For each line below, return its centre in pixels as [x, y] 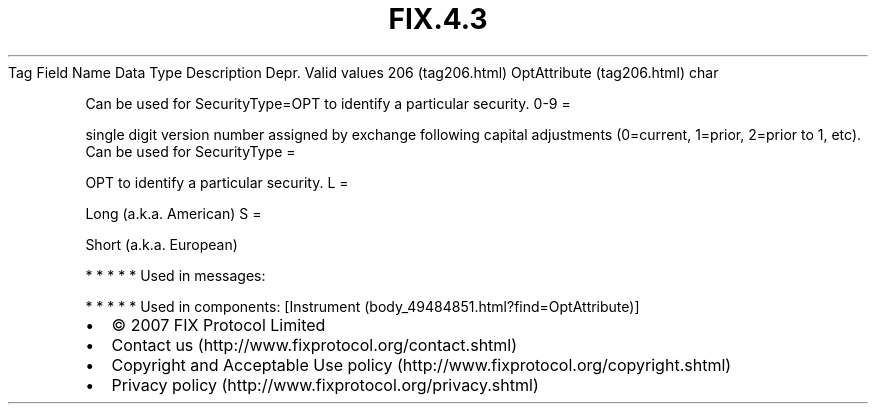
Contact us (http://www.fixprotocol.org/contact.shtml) [314, 344]
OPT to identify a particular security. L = [217, 182]
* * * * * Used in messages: [175, 275]
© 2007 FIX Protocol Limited [218, 324]
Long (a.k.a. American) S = [173, 213]
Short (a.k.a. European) [161, 244]
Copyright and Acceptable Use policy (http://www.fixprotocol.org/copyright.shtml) [421, 364]
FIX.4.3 [438, 19]
